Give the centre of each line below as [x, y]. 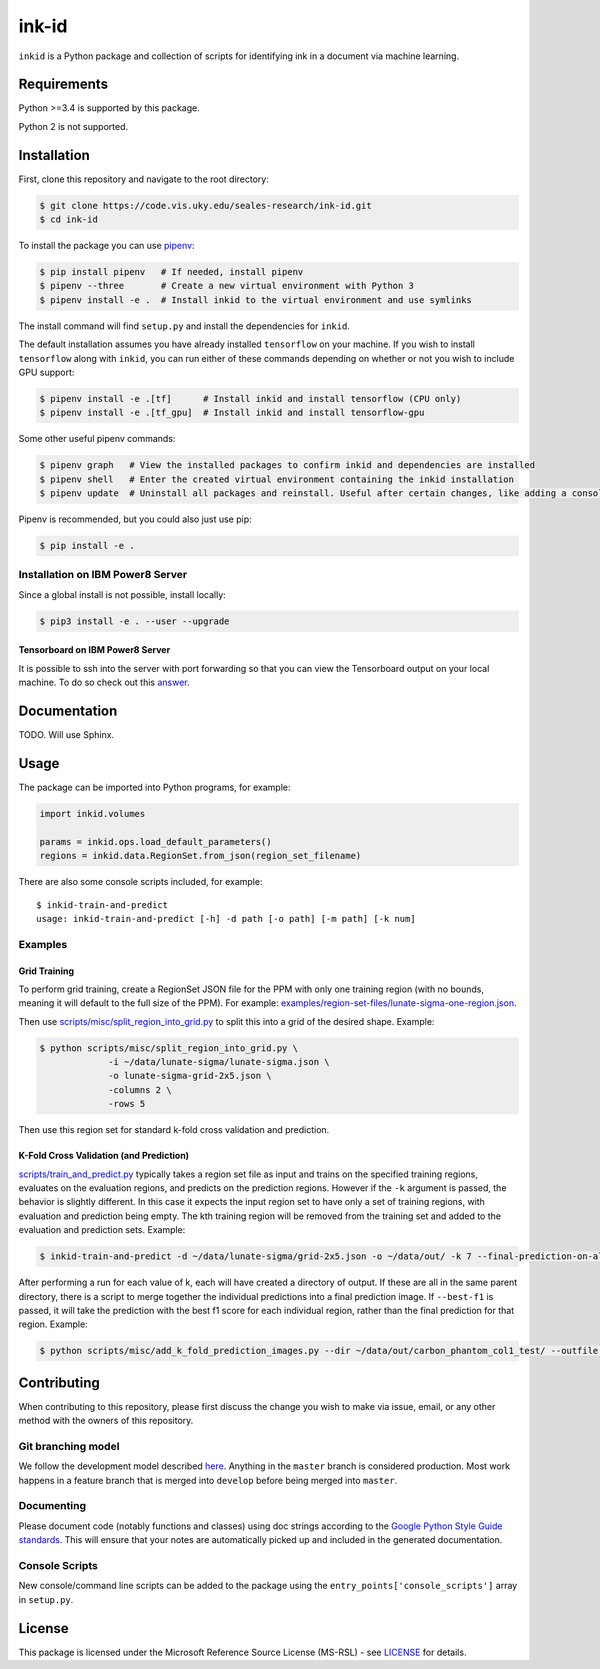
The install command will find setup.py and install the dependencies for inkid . [184, 326]
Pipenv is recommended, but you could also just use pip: [135, 519]
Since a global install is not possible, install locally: [122, 594]
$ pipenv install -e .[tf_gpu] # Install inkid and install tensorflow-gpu [232, 413]
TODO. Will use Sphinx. [66, 735]
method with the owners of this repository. [106, 1421]
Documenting [52, 1506]
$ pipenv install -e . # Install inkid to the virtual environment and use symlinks [255, 299]
